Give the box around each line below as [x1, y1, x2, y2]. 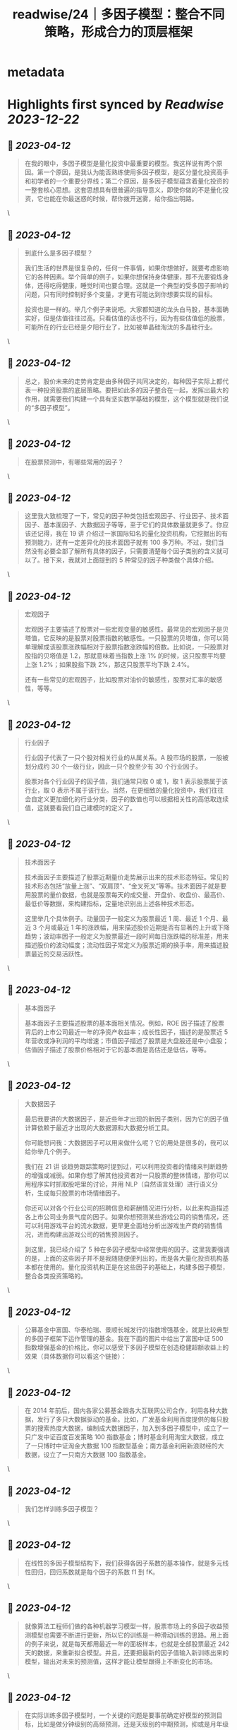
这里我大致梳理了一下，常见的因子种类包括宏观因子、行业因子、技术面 [24, 512, 229, 520]
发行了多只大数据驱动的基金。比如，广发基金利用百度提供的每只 [37, 1415, 223, 1424]
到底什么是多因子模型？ [24, 248, 93, 257]
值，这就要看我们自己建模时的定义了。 [24, 804, 136, 812]
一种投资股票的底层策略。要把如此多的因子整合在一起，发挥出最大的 [30, 385, 229, 394]
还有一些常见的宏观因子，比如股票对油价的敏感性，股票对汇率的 [24, 675, 210, 684]
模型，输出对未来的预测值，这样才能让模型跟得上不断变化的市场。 [24, 1657, 217, 1666]
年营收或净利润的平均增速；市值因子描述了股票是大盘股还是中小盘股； [24, 1036, 229, 1045]
